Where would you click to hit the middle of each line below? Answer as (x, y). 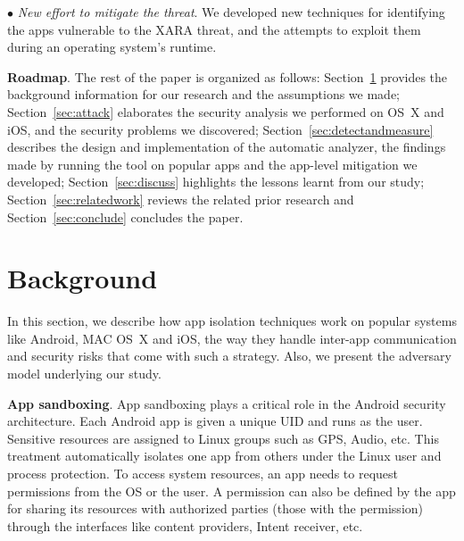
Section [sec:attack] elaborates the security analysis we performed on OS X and (226, 111)
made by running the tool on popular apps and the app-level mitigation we (212, 164)
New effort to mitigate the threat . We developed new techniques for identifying (231, 12)
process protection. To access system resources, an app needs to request (203, 473)
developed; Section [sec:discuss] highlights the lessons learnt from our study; (216, 182)
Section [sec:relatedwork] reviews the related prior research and (181, 199)
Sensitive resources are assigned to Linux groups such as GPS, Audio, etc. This (223, 438)
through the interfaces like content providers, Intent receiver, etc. (185, 525)
